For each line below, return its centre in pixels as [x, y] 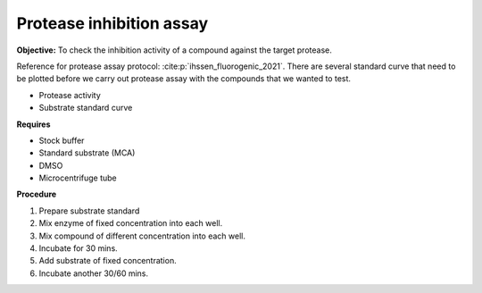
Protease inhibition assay [112, 23]
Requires [33, 124]
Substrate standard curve [86, 108]
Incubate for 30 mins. [78, 248]
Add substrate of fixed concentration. [108, 261]
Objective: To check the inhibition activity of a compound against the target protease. [174, 50]
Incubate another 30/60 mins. [94, 273]
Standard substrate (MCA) [87, 153]
